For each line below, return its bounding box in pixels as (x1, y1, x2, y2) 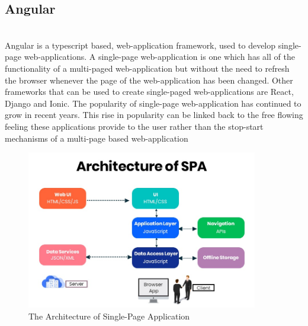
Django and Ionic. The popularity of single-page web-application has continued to (5, 97, 301, 109)
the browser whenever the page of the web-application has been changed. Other (5, 73, 293, 86)
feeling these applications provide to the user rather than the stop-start (5, 120, 264, 132)
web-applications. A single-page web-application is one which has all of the (24, 50, 295, 63)
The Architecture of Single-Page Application (28, 309, 190, 322)
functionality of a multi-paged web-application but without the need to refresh (5, 62, 290, 74)
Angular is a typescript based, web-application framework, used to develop (5, 39, 276, 51)
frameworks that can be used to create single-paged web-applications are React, (5, 85, 294, 98)
